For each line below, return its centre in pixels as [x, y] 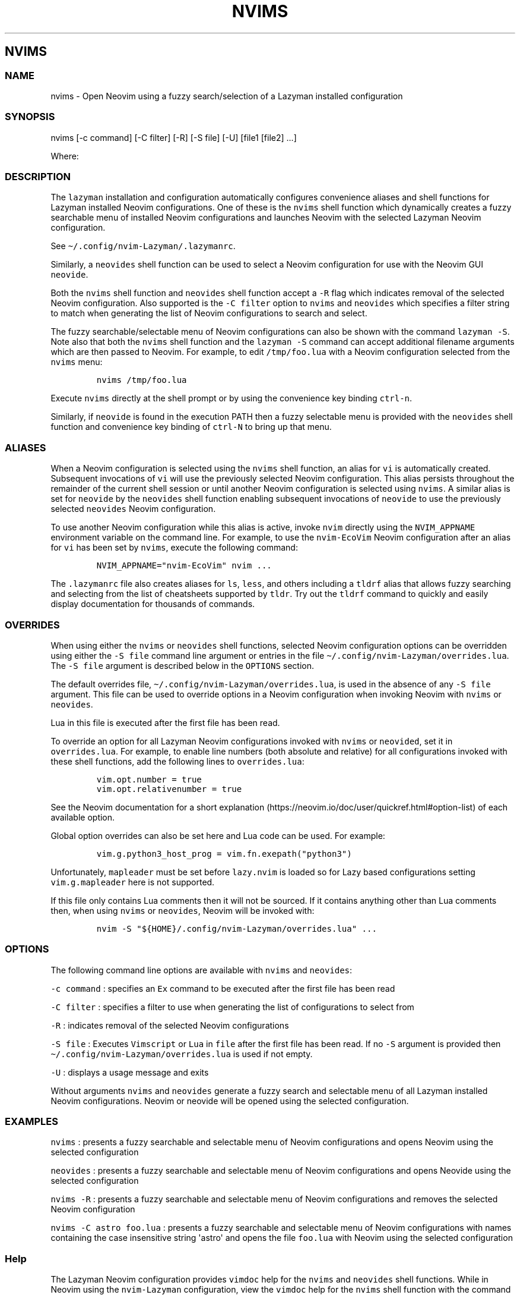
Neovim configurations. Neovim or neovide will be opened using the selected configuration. [230, 1101]
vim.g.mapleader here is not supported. [133, 882]
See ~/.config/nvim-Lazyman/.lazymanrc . [143, 246]
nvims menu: [77, 362]
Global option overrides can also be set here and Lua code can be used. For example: [218, 835]
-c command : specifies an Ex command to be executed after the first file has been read [223, 988]
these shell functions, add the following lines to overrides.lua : [177, 761]
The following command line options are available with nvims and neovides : [202, 970]
